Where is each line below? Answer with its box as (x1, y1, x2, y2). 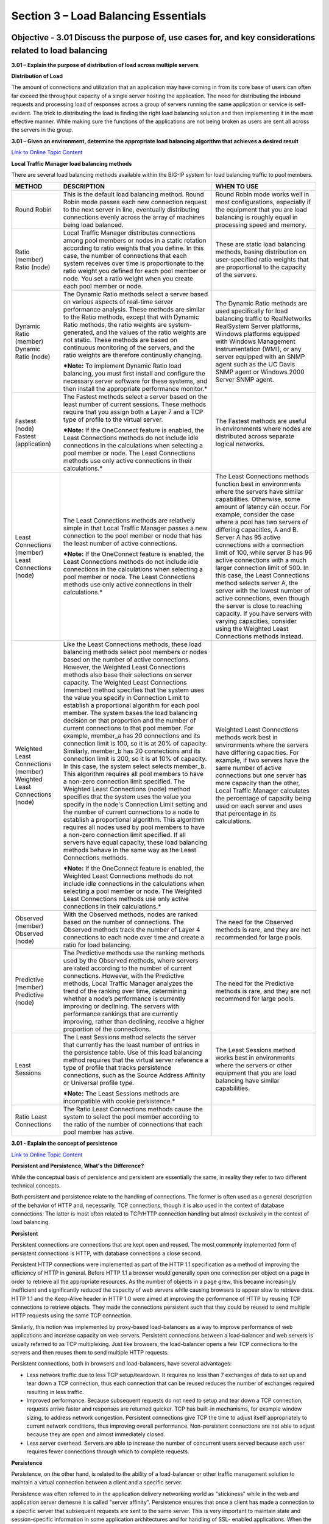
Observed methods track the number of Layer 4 (63, 925, 200, 934)
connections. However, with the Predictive (63, 972, 185, 980)
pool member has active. (63, 1128, 134, 1136)
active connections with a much (215, 556, 307, 564)
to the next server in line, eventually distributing (63, 205, 200, 214)
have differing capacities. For (215, 749, 299, 757)
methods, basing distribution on (215, 247, 307, 256)
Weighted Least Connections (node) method (63, 785, 191, 794)
